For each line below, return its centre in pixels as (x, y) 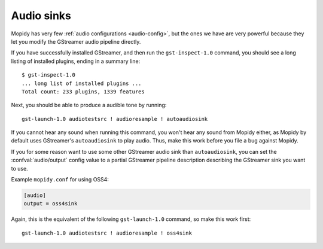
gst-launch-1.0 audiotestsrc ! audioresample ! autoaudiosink (115, 119)
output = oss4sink (51, 204)
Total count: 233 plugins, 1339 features (83, 92)
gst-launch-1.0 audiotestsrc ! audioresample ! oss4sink (107, 233)
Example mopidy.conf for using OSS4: (60, 180)
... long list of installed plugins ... (82, 83)
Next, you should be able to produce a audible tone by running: (89, 105)
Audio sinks (41, 16)
